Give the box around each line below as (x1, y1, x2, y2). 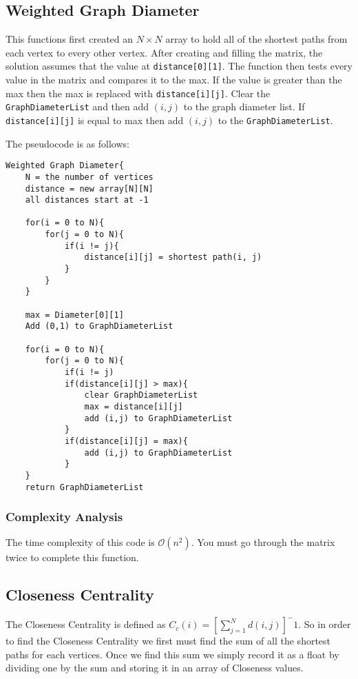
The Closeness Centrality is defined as (6, 617, 166, 631)
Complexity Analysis (6, 508, 123, 525)
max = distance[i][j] (84, 401, 183, 412)
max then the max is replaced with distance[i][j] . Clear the (6, 85, 271, 100)
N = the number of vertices (25, 172, 154, 182)
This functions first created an (6, 32, 134, 46)
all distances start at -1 (25, 195, 149, 205)
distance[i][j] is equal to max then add (6, 112, 184, 127)
